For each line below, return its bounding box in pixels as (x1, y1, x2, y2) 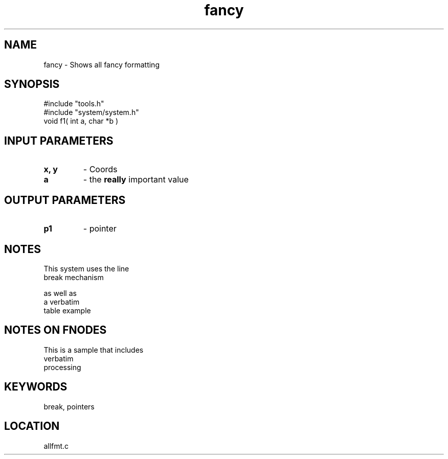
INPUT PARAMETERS (4, 134, 114, 147)
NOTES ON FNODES (4, 324, 107, 337)
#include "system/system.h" (43, 108, 139, 117)
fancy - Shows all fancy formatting (43, 60, 160, 69)
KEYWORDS (4, 380, 68, 394)
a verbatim (43, 297, 80, 306)
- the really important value (83, 174, 189, 185)
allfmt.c (43, 441, 69, 450)
